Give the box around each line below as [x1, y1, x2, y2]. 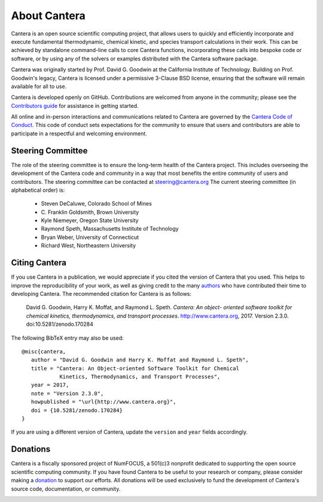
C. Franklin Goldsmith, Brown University [41, 208, 139, 216]
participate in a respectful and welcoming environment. [11, 129, 148, 137]
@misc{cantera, [22, 348, 66, 355]
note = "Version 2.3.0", [31, 390, 104, 397]
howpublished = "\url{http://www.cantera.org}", [31, 398, 176, 406]
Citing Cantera [11, 258, 67, 268]
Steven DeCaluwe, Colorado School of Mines [41, 200, 152, 207]
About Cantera [11, 9, 86, 22]
